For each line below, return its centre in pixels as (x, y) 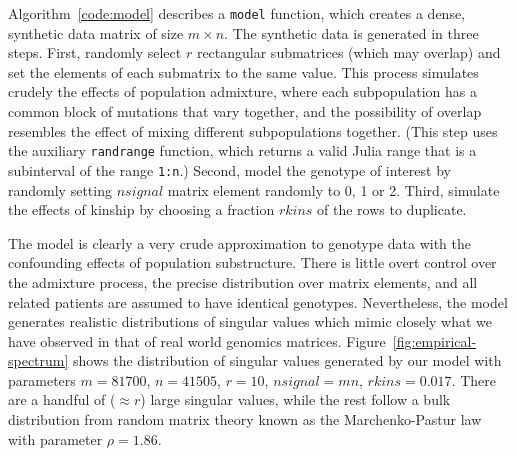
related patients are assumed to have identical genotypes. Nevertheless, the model (258, 301)
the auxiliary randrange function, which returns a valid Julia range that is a (242, 150)
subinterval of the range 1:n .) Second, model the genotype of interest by (229, 169)
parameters (42, 379)
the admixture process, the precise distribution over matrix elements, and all (243, 281)
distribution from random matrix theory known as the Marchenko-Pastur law (245, 419)
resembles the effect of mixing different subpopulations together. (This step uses (253, 130)
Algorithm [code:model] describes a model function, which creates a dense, (237, 13)
